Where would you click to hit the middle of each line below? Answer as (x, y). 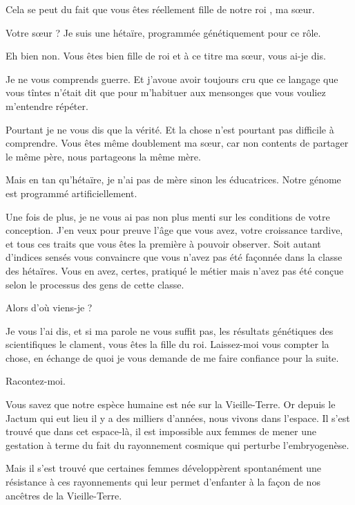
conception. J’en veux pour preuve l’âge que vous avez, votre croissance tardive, (174, 230)
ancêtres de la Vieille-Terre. (64, 495)
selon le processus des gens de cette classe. (95, 284)
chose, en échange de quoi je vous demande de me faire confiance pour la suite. (172, 357)
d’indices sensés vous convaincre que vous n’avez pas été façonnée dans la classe (174, 257)
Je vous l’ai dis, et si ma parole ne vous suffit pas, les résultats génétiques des (170, 330)
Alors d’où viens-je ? (49, 307)
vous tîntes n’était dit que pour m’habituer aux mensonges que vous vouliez (166, 92)
